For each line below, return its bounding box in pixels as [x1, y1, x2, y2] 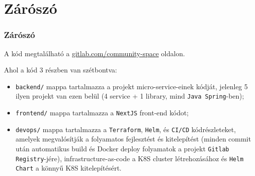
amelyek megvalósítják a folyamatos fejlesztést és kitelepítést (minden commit [15, 134, 251, 144]
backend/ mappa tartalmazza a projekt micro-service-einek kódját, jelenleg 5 [15, 81, 248, 91]
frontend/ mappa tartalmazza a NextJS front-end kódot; [15, 107, 189, 118]
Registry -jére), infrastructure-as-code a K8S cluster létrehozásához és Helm [15, 153, 244, 163]
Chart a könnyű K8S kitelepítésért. [15, 163, 122, 173]
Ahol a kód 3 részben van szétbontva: [4, 65, 117, 75]
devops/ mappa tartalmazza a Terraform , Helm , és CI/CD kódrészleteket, [15, 124, 236, 134]
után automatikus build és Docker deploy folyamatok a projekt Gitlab [15, 143, 229, 153]
